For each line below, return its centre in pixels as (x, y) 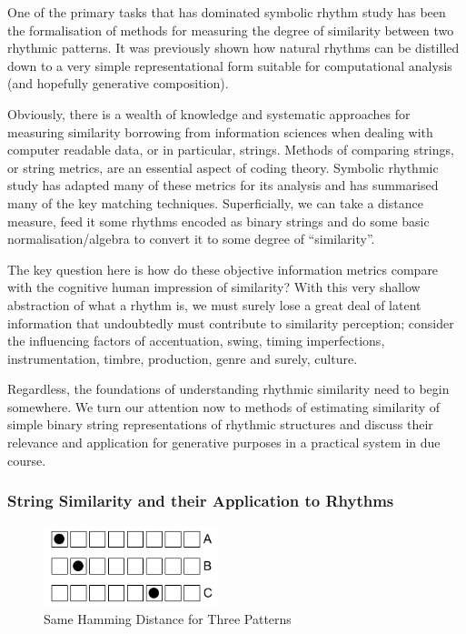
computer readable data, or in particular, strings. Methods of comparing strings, (231, 150)
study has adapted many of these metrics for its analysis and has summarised (223, 185)
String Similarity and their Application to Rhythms (201, 501)
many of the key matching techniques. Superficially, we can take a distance (215, 202)
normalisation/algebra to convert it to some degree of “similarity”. (191, 239)
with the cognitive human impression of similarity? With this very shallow (214, 287)
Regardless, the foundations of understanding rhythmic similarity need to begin (228, 389)
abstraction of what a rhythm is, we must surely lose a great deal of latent (214, 304)
